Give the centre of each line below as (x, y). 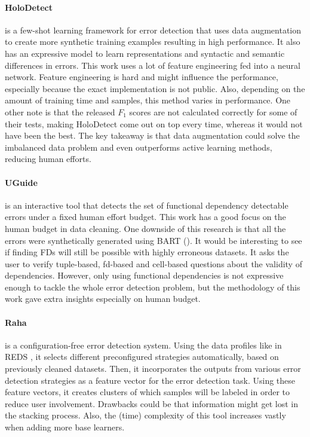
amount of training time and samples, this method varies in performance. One (148, 100)
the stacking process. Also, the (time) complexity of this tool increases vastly (145, 415)
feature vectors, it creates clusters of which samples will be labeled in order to (148, 392)
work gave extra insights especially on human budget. (103, 299)
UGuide (21, 182)
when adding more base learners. (65, 427)
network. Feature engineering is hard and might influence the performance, (142, 77)
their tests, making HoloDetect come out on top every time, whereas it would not (154, 123)
